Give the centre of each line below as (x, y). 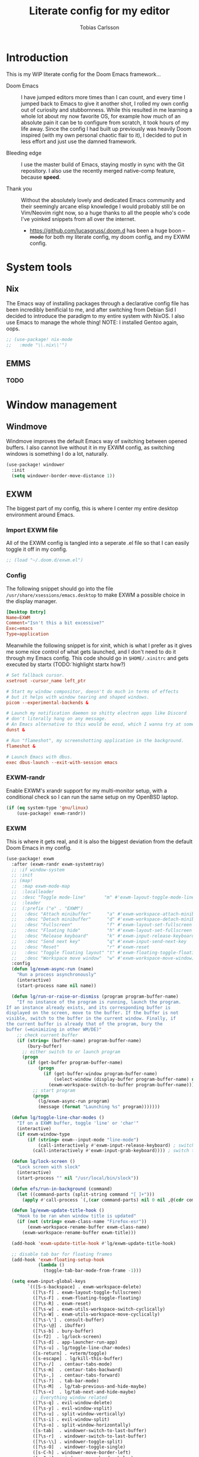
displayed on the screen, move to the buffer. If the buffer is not (92, 1013)
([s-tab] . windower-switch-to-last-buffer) (89, 1430)
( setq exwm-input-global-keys (49, 1282)
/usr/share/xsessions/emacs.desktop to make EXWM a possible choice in (96, 595)
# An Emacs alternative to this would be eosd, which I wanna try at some (100, 724)
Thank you (19, 188)
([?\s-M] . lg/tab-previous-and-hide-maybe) (89, 1386)
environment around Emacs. (41, 515)
